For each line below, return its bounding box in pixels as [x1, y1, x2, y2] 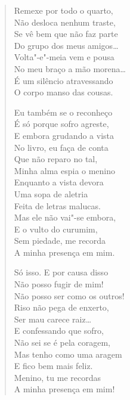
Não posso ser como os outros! [14, 289, 125, 302]
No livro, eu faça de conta [14, 141, 109, 153]
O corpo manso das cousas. [14, 86, 113, 98]
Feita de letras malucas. [14, 199, 101, 212]
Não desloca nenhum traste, [14, 15, 116, 28]
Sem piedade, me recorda [14, 234, 106, 247]
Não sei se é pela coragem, [14, 336, 110, 349]
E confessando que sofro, [14, 324, 104, 337]
